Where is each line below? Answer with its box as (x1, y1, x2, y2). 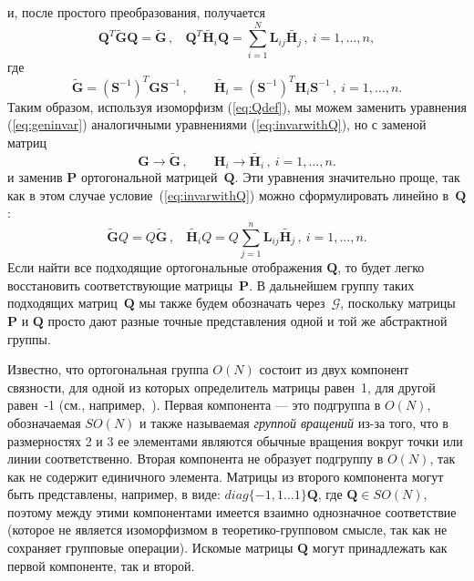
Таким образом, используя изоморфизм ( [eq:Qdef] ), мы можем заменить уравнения (7, 97, 467, 116)
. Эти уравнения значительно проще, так (234, 168, 460, 187)
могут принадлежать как (312, 538, 448, 557)
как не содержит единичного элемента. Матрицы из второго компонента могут (7, 466, 444, 485)
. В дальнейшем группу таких (249, 275, 415, 294)
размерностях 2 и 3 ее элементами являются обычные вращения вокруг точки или (7, 431, 463, 450)
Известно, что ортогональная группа (7, 360, 209, 379)
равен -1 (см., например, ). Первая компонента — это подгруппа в (7, 395, 381, 414)
